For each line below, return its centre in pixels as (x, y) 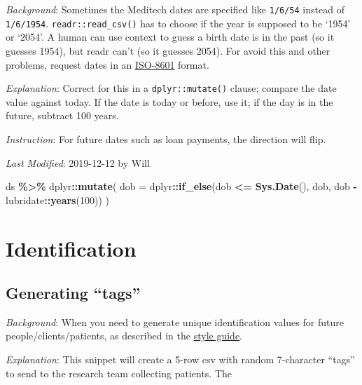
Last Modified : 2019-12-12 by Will (78, 162)
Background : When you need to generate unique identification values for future (175, 322)
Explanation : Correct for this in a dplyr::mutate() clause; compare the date (171, 88)
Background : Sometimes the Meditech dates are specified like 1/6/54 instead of (175, 9)
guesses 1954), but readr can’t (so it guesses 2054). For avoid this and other (168, 50)
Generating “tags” (73, 293)
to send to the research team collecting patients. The (119, 373)
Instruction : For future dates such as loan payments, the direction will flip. (166, 139)
